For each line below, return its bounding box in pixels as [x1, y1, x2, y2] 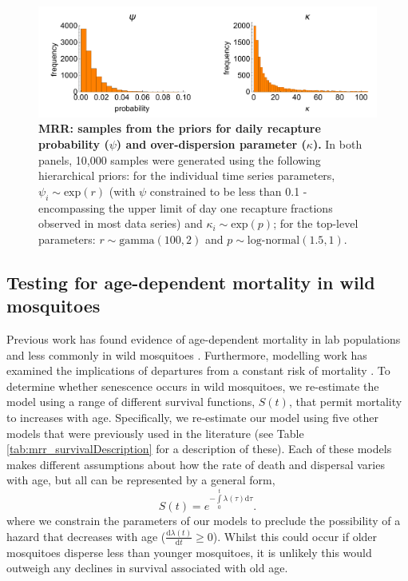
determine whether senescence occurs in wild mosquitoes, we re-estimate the [6, 377, 379, 394]
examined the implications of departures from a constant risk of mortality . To [6, 362, 390, 379]
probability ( [38, 136, 109, 153]
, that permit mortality [288, 393, 402, 410]
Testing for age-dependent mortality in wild [6, 269, 375, 294]
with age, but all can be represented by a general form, [6, 472, 275, 488]
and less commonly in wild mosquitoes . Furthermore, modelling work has [6, 346, 367, 363]
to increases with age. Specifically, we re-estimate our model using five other [6, 408, 378, 425]
